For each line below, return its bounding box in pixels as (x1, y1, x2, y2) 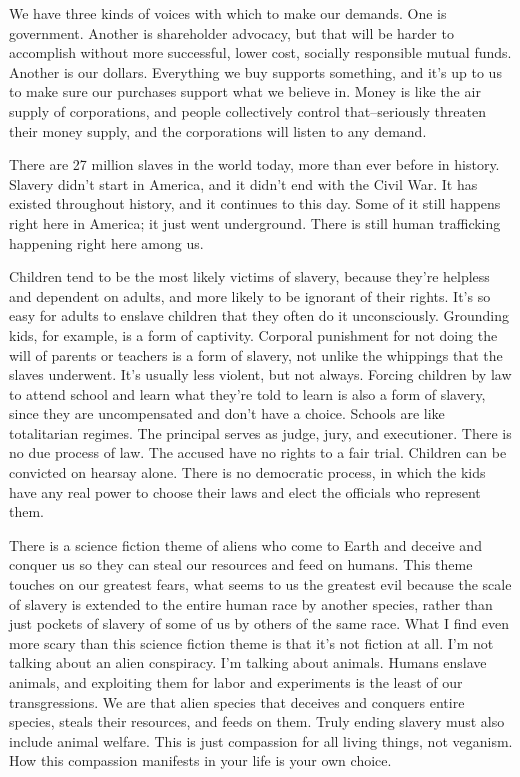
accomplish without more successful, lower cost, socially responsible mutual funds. (9, 42, 512, 63)
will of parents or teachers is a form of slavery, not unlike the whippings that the (9, 344, 503, 365)
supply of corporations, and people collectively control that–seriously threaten (9, 100, 486, 121)
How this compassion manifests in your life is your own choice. (9, 750, 392, 771)
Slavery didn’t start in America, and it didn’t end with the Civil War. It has (9, 173, 478, 194)
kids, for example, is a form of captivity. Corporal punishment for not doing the (9, 324, 498, 345)
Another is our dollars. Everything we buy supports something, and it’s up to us (9, 61, 502, 82)
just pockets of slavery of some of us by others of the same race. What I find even (9, 613, 509, 634)
